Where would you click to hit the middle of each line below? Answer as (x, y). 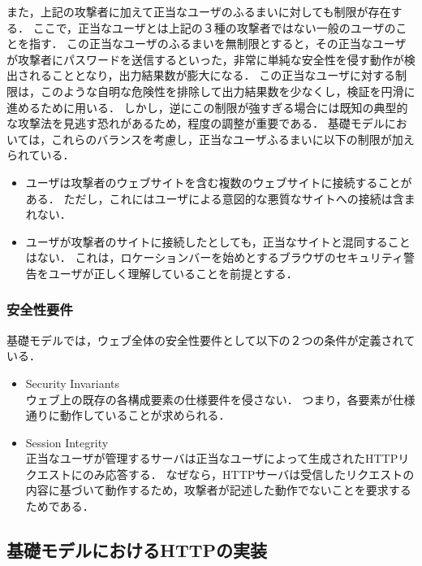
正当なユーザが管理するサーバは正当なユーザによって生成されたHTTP (212, 458)
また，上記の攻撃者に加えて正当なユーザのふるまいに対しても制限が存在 (199, 11)
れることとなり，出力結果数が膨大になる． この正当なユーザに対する (212, 75)
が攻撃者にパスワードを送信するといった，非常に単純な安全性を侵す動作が (205, 59)
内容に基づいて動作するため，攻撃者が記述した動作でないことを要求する (218, 490)
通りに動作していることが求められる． (128, 415)
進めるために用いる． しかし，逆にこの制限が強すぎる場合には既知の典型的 (207, 107)
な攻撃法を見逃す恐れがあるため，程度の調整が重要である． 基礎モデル (196, 123)
